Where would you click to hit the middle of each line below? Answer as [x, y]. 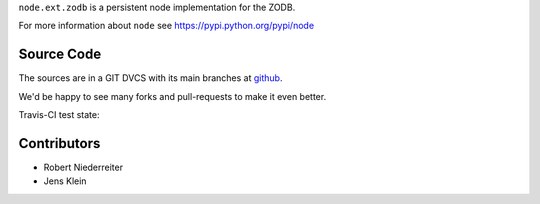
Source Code [60, 54]
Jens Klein [65, 181]
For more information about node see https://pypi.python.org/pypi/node [166, 26]
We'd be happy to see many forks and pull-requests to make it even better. [172, 96]
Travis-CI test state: [59, 115]
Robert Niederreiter [83, 167]
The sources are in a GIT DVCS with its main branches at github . [150, 78]
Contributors [59, 143]
